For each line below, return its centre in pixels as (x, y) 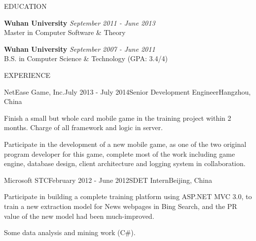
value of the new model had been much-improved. (79, 216)
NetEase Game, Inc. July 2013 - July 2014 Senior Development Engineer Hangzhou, (128, 91)
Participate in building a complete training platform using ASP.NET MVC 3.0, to (128, 196)
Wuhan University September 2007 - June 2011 (80, 49)
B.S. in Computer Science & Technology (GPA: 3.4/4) (86, 58)
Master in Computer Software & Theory (65, 32)
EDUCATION (25, 6)
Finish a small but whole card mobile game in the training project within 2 (118, 118)
